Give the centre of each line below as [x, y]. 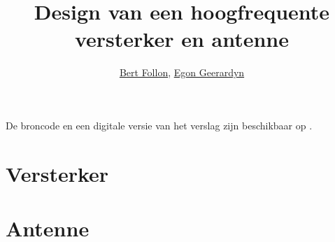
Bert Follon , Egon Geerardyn [182, 72]
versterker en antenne [182, 39]
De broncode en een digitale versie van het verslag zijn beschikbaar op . [159, 125]
